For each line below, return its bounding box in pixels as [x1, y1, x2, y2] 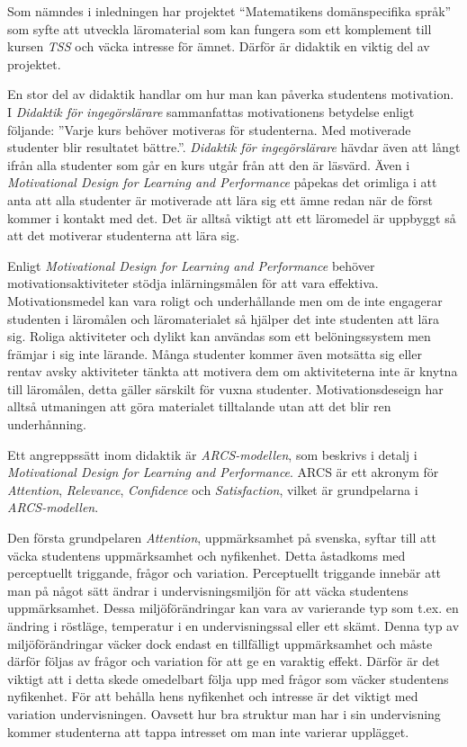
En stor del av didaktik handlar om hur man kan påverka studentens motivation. [7, 85, 454, 103]
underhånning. [7, 415, 86, 434]
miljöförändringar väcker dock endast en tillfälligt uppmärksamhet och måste [7, 634, 433, 652]
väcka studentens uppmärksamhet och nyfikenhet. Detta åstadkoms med [7, 545, 406, 564]
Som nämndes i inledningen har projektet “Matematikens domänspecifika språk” [7, 2, 452, 20]
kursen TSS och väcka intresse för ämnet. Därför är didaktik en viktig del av [7, 37, 430, 56]
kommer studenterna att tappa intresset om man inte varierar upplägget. [7, 722, 409, 741]
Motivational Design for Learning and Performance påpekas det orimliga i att [7, 173, 437, 192]
